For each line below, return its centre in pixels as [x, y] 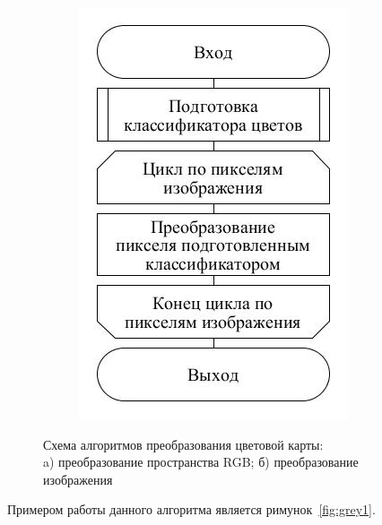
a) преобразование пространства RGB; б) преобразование [201, 462]
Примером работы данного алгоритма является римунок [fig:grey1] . [191, 509]
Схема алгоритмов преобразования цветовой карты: [183, 444]
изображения [78, 479]
